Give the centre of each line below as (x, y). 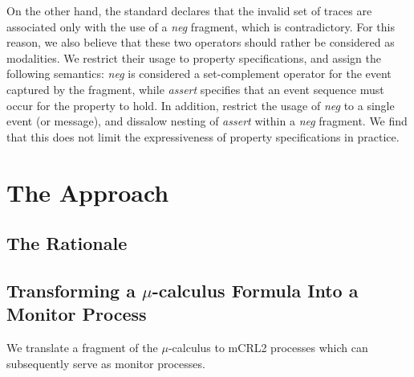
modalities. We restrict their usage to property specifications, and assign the (194, 57)
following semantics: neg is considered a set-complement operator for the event (199, 74)
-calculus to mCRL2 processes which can (268, 348)
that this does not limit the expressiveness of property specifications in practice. (203, 136)
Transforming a (71, 290)
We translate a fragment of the (82, 348)
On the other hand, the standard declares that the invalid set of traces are (189, 10)
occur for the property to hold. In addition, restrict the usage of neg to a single (201, 105)
